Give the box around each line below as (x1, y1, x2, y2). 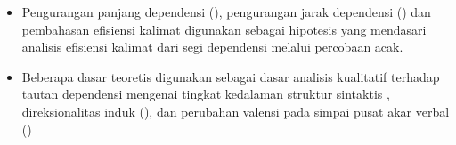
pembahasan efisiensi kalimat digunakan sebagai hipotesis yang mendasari (21, 20, 427, 38)
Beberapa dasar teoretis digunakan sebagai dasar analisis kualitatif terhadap (21, 67, 440, 85)
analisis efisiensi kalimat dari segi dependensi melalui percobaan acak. (21, 37, 403, 56)
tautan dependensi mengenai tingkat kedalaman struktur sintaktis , (21, 85, 390, 103)
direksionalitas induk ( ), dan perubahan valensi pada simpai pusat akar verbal (21, 101, 450, 120)
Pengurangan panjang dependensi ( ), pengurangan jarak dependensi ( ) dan (21, 3, 431, 20)
